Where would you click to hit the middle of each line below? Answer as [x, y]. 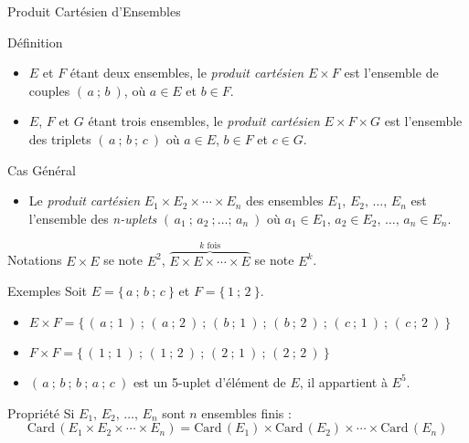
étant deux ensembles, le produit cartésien [187, 73]
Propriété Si [41, 412]
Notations [35, 260]
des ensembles [285, 200]
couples [49, 90]
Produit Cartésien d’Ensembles [94, 11]
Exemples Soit [48, 291]
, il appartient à [343, 381]
